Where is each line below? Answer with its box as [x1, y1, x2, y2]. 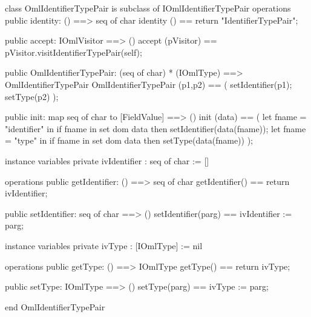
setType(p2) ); [5, 90, 59, 102]
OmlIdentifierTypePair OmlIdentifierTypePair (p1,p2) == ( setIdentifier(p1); [5, 78, 292, 90]
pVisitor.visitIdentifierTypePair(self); [5, 45, 142, 58]
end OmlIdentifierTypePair [5, 300, 105, 313]
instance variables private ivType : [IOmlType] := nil [5, 239, 203, 252]
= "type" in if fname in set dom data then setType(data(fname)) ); [5, 134, 254, 147]
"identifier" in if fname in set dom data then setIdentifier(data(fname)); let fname [5, 122, 306, 135]
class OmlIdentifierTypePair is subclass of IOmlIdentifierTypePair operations [5, 2, 291, 14]
